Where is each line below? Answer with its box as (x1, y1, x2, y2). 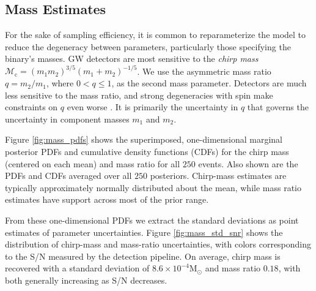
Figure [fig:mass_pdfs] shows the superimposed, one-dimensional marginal (5, 133, 283, 146)
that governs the (247, 100, 309, 113)
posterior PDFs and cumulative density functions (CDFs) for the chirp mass (5, 145, 289, 158)
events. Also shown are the (198, 157, 298, 170)
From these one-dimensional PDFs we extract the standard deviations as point (5, 214, 299, 227)
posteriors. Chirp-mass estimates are (150, 169, 287, 182)
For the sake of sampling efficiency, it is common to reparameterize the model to (5, 28, 306, 41)
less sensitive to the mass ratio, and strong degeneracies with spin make (5, 88, 273, 101)
